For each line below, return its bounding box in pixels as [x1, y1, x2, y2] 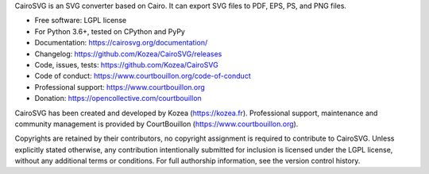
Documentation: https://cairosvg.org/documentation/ [34, 38, 208, 48]
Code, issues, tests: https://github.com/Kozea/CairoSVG [34, 60, 218, 69]
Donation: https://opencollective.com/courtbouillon [34, 94, 202, 103]
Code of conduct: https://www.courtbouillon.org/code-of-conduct [34, 72, 251, 81]
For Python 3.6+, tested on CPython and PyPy [34, 26, 186, 36]
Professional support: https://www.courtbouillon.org [34, 82, 206, 91]
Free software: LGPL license [34, 16, 127, 25]
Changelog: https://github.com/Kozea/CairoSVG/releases [34, 48, 222, 59]
